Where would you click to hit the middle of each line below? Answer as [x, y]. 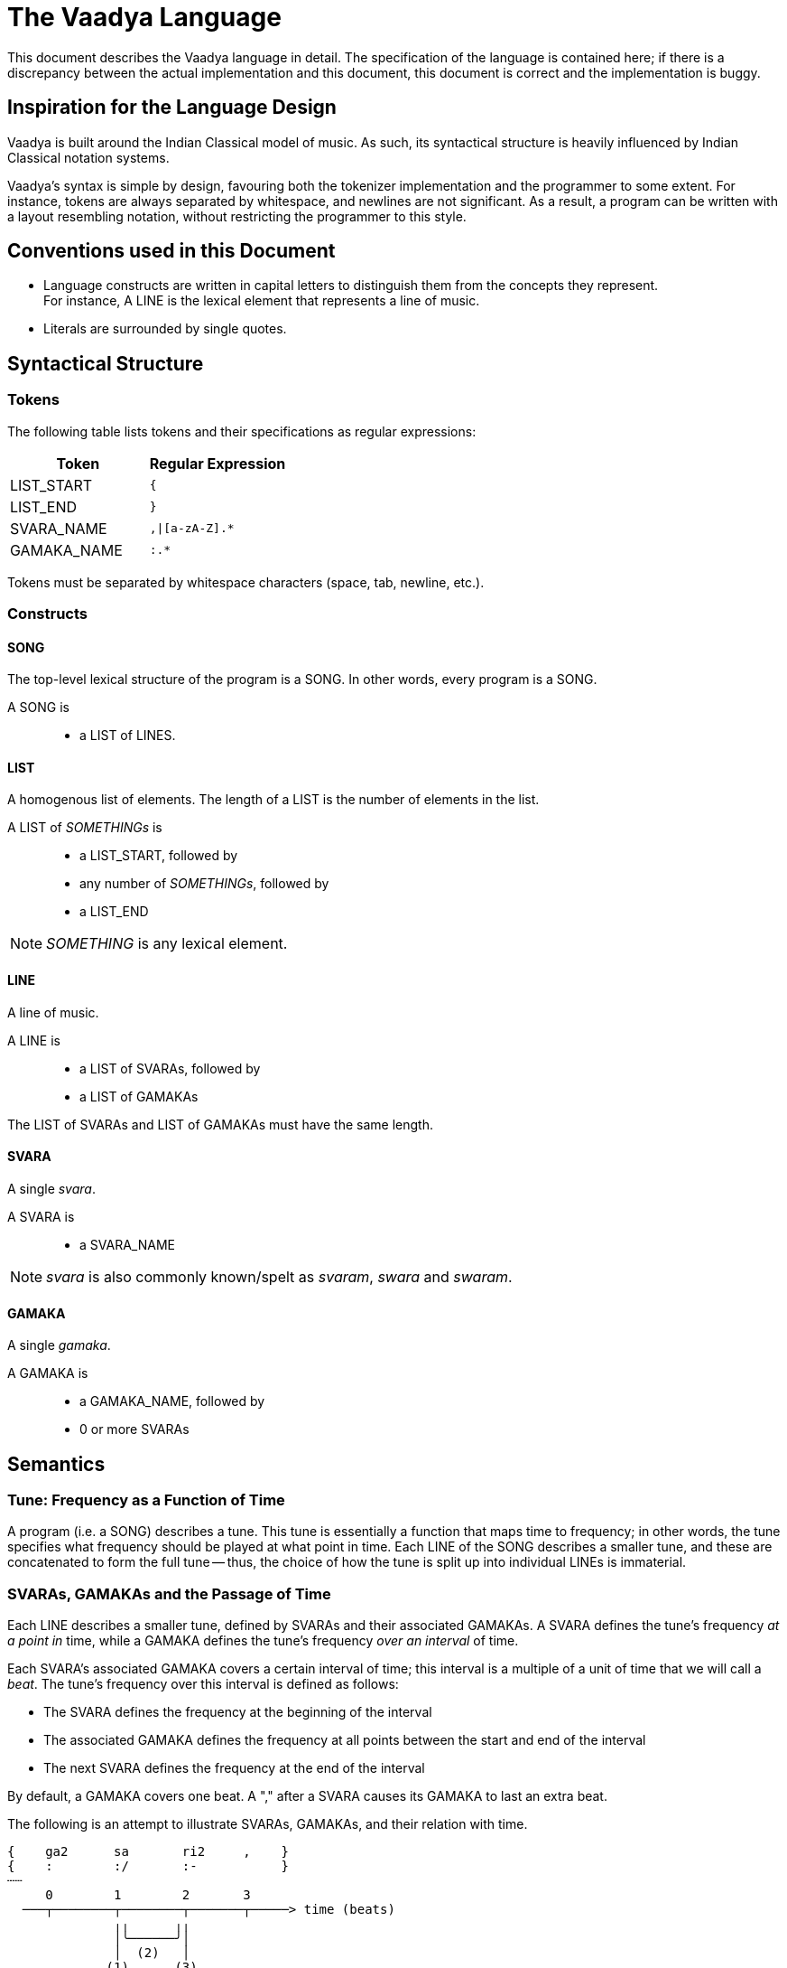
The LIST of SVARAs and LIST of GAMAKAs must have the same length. [220, 1124]
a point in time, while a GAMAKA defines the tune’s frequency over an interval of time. [263, 1641]
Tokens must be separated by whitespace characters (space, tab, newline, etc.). [246, 582]
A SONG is [38, 708]
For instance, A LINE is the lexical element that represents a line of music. [262, 301]
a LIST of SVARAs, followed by [170, 1068]
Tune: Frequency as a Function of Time [146, 1499]
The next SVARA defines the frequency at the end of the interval [234, 1768]
